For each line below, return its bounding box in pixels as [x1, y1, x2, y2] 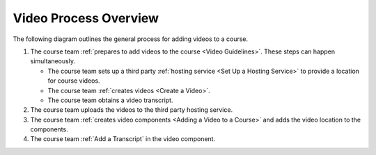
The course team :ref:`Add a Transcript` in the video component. [30, 135, 216, 143]
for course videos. [47, 76, 100, 85]
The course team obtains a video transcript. [47, 96, 173, 104]
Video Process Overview [13, 10, 159, 26]
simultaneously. [30, 57, 76, 65]
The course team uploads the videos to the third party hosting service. [30, 106, 233, 114]
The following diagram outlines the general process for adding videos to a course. [13, 35, 249, 43]
